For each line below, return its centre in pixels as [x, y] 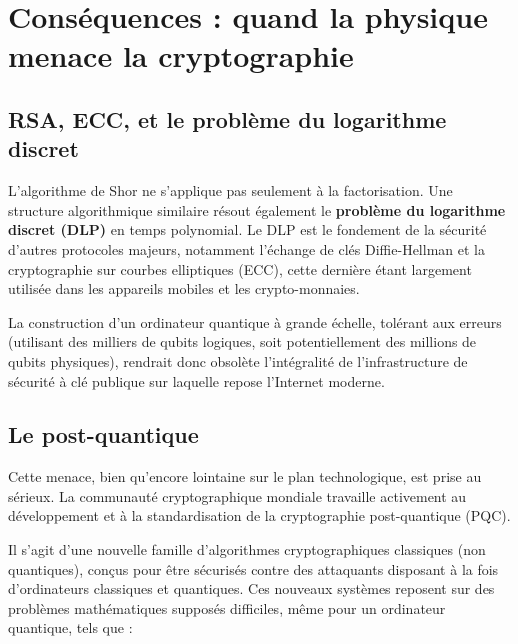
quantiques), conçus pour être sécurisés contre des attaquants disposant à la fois [253, 568]
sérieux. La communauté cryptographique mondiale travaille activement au [237, 495]
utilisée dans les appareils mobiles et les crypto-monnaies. [184, 288]
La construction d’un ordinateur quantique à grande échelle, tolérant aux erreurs [255, 321]
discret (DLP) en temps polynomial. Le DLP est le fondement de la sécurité [247, 229]
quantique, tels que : [70, 627]
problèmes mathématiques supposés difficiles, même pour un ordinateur [227, 607]
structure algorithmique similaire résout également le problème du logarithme [257, 209]
